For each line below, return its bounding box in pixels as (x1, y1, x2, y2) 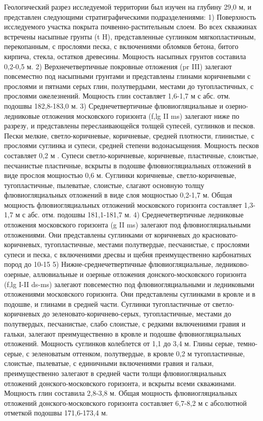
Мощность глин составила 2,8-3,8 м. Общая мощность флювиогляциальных (4, 388, 238, 398)
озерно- (225, 100, 248, 111)
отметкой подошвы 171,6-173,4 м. (4, 407, 108, 418)
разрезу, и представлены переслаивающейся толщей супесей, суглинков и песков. (4, 120, 255, 131)
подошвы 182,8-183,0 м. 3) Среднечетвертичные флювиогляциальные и (4, 100, 224, 111)
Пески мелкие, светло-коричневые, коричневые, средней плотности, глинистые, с (4, 130, 254, 141)
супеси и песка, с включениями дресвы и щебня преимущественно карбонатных (4, 249, 251, 259)
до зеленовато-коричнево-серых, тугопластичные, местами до (42, 308, 231, 319)
